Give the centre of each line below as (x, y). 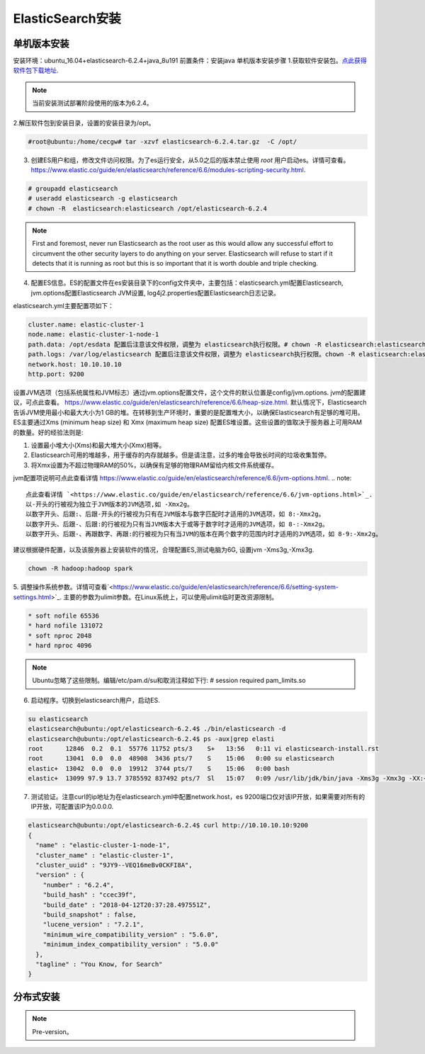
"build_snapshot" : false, (90, 914)
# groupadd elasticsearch (73, 188)
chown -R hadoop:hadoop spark (80, 569)
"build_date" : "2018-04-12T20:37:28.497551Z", (127, 905)
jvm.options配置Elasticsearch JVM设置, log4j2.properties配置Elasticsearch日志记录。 (155, 293)
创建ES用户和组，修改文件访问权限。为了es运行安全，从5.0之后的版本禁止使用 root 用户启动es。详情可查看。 (190, 160)
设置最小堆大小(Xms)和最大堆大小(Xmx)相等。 (98, 445)
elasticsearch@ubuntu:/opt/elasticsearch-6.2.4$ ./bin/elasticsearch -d (157, 729)
